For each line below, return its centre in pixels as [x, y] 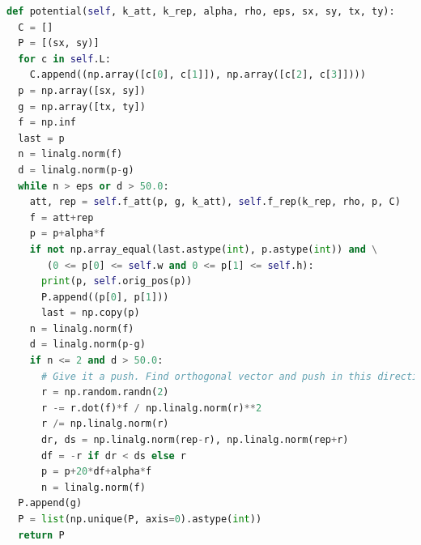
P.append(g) [50, 503]
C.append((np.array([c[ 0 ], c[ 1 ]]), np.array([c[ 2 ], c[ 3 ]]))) [198, 75]
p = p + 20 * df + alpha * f [96, 472]
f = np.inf [47, 123]
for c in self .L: [64, 59]
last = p [41, 138]
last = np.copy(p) [90, 313]
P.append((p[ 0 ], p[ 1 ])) [105, 297]
